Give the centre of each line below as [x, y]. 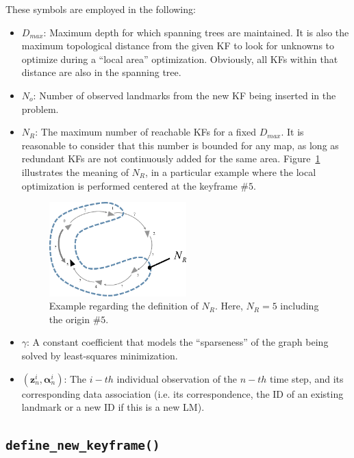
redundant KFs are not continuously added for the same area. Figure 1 [171, 158]
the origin [69, 319]
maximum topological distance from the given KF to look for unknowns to [178, 46]
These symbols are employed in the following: [101, 9]
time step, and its [307, 378]
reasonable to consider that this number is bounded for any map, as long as [180, 145]
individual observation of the [177, 378]
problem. [40, 109]
